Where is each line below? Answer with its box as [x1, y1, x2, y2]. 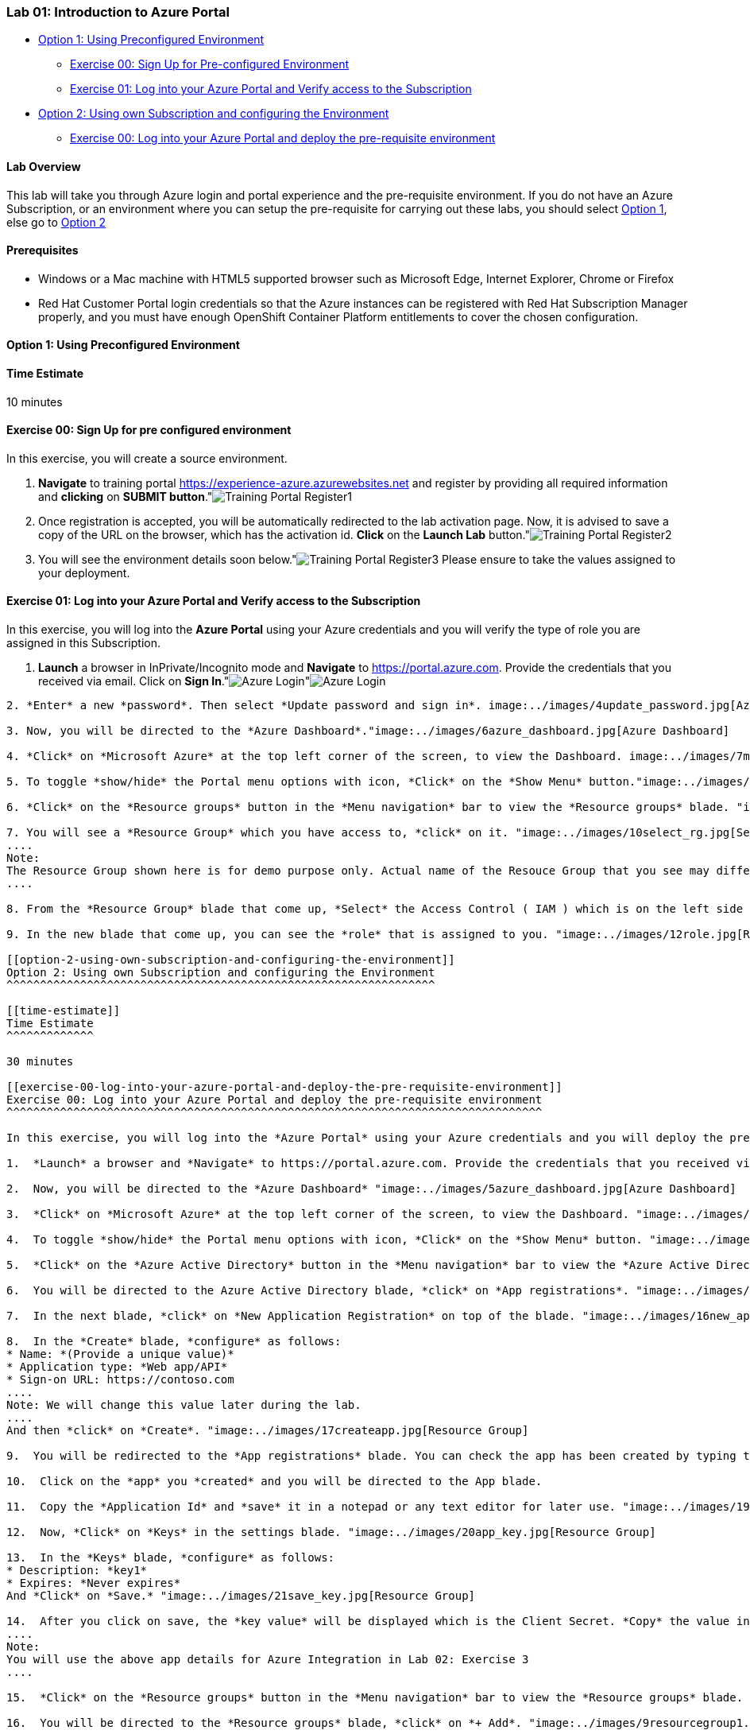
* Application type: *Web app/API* [6, 1360, 228, 1374]
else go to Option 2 [6, 215, 106, 229]
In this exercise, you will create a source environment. [6, 451, 288, 465]
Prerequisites [6, 243, 79, 258]
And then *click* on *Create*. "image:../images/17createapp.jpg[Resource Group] [6, 1424, 529, 1437]
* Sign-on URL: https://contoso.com [6, 1373, 234, 1387]
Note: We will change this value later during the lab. [6, 1398, 361, 1412]
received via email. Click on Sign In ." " [38, 674, 311, 689]
